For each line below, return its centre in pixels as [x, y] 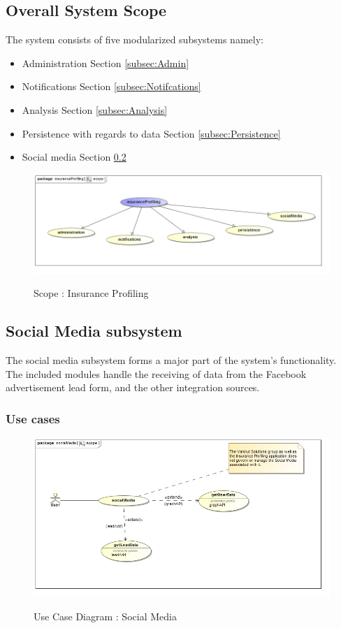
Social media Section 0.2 [74, 157]
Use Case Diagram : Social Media [105, 616]
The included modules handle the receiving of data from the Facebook [156, 373]
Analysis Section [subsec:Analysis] [95, 109]
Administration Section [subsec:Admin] [106, 63]
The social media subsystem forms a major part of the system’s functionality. [171, 359]
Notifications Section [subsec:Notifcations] [111, 86]
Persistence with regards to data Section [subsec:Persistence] [151, 133]
